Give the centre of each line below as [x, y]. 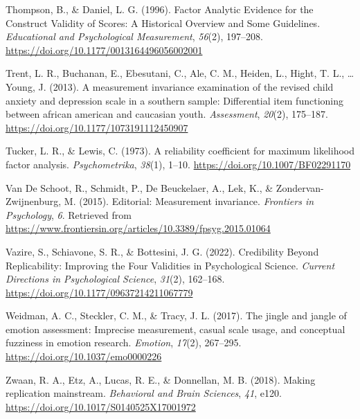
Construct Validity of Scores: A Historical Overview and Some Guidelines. [163, 23]
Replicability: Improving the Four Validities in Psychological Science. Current [170, 265]
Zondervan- [300, 187]
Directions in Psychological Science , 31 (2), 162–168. [115, 279]
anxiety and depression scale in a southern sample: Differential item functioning [174, 100]
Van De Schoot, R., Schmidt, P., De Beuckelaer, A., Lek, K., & [139, 187]
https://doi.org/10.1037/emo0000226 [84, 356]
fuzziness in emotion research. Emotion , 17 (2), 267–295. [124, 342]
